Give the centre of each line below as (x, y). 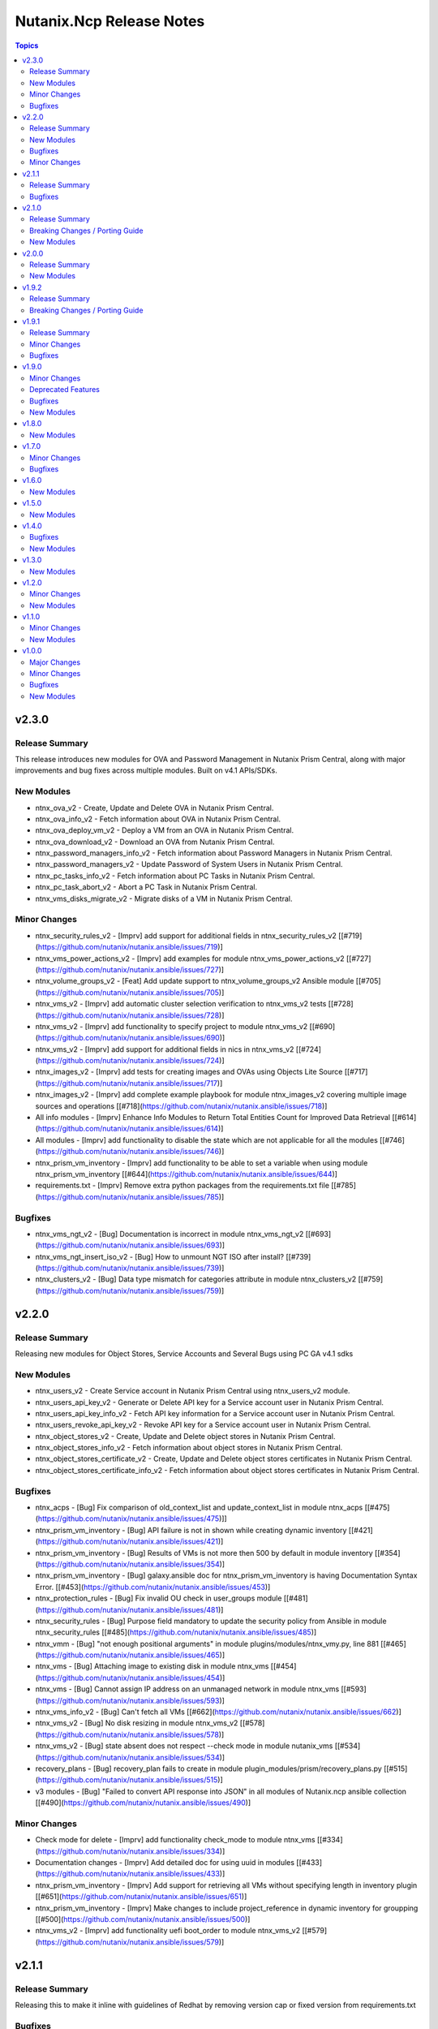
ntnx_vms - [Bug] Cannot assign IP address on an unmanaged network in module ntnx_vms (187, 1689)
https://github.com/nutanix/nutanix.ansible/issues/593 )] (131, 1700)
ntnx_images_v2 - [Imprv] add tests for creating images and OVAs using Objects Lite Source (189, 1072)
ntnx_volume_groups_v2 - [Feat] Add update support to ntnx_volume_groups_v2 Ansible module (195, 981)
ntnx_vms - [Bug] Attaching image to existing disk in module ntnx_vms (152, 1666)
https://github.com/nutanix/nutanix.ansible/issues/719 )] (130, 947)
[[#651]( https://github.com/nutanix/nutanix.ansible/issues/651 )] (141, 1897)
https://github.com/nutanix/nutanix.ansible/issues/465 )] (131, 1655)
